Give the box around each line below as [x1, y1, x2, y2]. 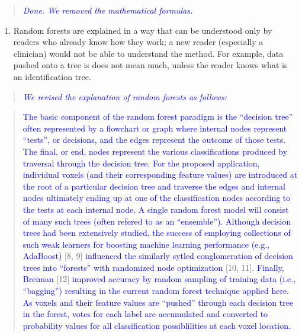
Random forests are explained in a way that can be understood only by [13, 24, 272, 36]
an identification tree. [13, 70, 91, 82]
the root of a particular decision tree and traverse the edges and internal [23, 180, 285, 192]
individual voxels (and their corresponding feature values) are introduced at [23, 168, 298, 181]
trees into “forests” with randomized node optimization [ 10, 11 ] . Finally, [23, 261, 284, 273]
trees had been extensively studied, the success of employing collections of [23, 226, 291, 239]
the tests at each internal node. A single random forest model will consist [23, 203, 289, 215]
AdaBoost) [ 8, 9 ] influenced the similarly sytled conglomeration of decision [23, 249, 293, 262]
